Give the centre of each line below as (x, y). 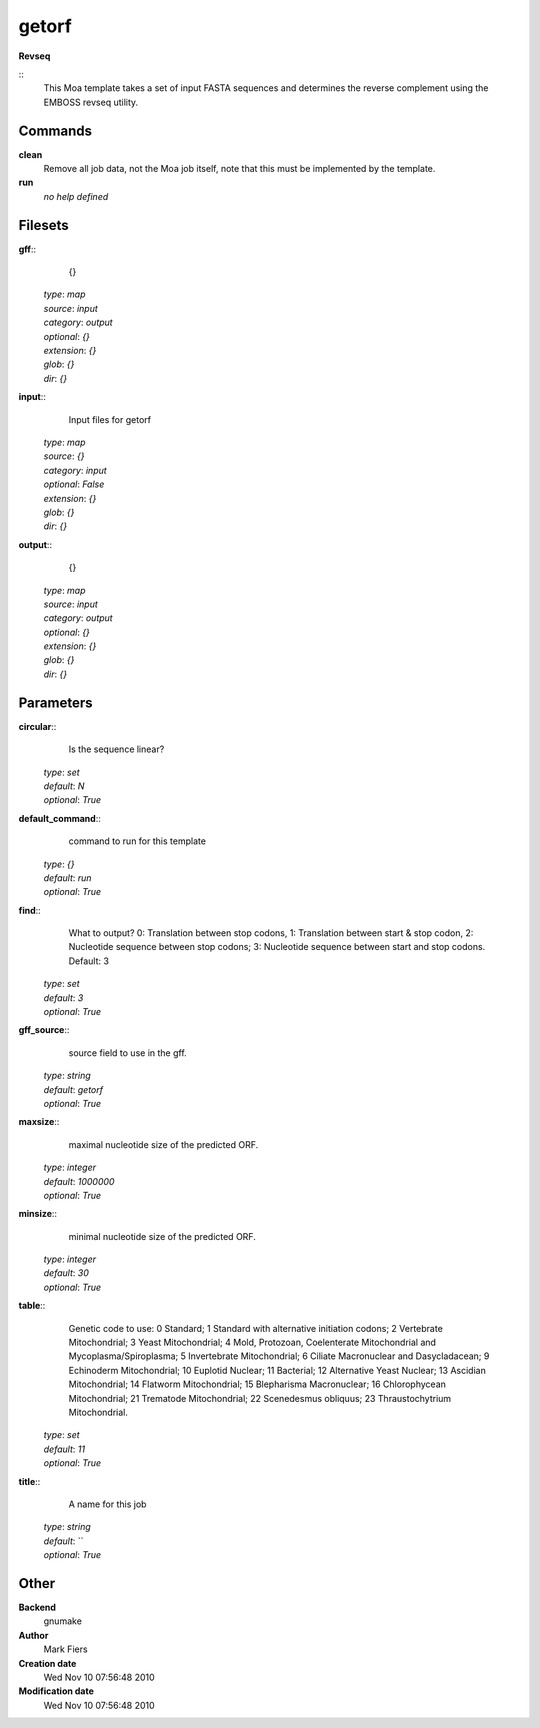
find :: (30, 910)
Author (33, 1635)
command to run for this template (137, 841)
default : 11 (64, 1449)
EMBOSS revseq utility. (91, 102)
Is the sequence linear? (116, 749)
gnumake (62, 1621)
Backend (37, 1607)
